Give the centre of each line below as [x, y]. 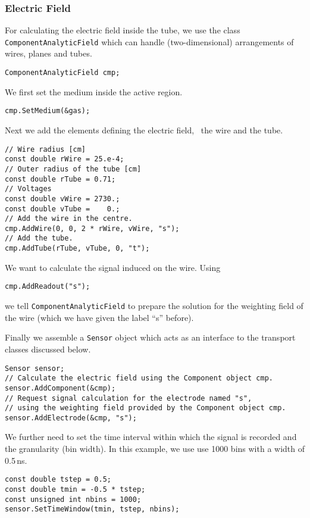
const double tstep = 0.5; [58, 480]
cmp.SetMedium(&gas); [48, 111]
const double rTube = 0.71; [60, 179]
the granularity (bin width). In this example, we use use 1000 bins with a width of [155, 449]
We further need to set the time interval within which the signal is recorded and [151, 437]
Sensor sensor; [35, 368]
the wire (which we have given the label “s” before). [99, 317]
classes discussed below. [48, 349]
